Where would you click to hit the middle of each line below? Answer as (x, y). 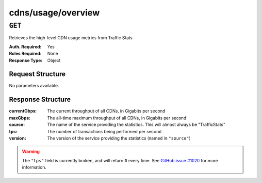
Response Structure (40, 99)
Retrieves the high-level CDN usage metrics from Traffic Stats (71, 38)
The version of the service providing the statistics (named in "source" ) (119, 138)
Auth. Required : (25, 46)
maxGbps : (20, 118)
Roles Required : (25, 54)
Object (54, 60)
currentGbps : (23, 111)
